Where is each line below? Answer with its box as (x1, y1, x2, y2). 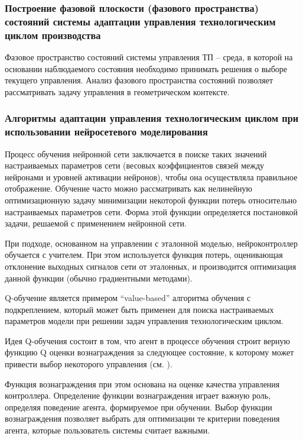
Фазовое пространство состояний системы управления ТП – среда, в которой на (5, 51, 293, 63)
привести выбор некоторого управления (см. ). (5, 358, 172, 370)
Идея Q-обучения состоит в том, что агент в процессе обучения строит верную (5, 334, 290, 347)
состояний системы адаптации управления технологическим (5, 14, 276, 28)
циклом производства (5, 27, 101, 42)
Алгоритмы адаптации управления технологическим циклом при (5, 111, 299, 125)
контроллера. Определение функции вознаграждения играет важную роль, (5, 389, 271, 402)
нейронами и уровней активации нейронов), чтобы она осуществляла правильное (5, 170, 298, 183)
